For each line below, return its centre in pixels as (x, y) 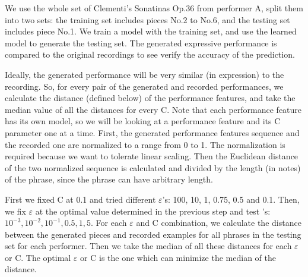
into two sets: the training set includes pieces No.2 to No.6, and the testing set (147, 19)
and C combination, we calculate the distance (219, 223)
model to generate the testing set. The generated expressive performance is (141, 43)
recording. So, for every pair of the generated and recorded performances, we (144, 86)
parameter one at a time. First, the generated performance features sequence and (152, 132)
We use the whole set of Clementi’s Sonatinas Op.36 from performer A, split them (154, 8)
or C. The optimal (38, 257)
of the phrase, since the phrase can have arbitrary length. (109, 179)
